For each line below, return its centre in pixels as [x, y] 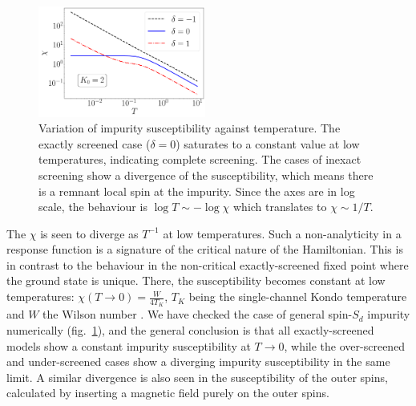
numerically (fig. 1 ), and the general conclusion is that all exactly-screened [190, 329]
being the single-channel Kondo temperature [298, 296]
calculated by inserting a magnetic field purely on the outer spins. [168, 393]
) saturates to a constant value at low [268, 143]
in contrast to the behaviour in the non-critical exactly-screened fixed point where [208, 264]
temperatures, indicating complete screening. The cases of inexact [200, 159]
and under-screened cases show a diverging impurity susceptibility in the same [198, 361]
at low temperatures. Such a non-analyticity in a [282, 233]
